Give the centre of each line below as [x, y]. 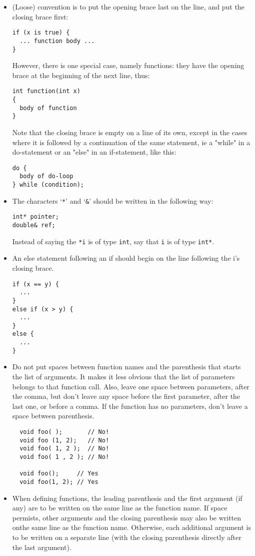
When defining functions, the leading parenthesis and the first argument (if [127, 498]
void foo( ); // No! [64, 432]
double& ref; [34, 225]
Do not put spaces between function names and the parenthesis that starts [126, 367]
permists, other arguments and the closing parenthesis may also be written [127, 517]
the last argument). [42, 547]
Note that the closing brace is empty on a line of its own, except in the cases [130, 132]
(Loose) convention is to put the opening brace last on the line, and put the [128, 7]
